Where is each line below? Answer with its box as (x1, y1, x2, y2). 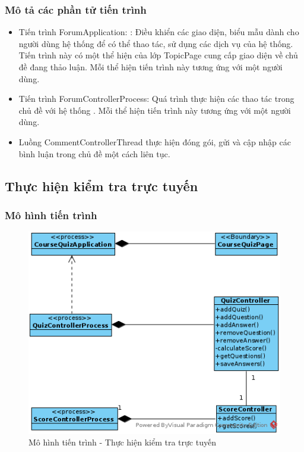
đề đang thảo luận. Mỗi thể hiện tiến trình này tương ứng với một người (18, 61, 283, 73)
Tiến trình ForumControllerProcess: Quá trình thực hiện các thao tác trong (18, 92, 294, 105)
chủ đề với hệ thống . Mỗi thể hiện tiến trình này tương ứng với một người (18, 104, 291, 116)
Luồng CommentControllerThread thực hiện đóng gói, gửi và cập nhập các (18, 135, 291, 148)
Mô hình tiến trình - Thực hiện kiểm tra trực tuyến (28, 436, 216, 448)
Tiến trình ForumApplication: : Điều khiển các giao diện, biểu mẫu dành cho (18, 26, 299, 38)
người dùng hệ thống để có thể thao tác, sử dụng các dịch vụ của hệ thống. (18, 37, 293, 49)
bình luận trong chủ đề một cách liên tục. (18, 147, 170, 160)
